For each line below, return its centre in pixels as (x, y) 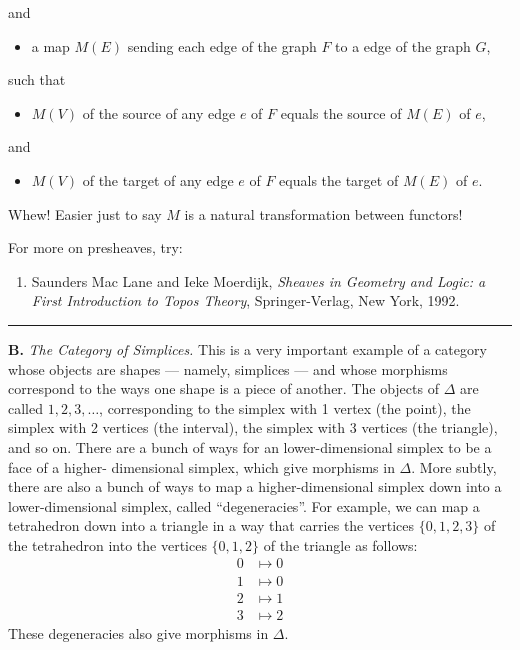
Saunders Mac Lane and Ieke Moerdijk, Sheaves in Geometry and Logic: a (258, 280)
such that (37, 79)
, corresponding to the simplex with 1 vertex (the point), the (285, 407)
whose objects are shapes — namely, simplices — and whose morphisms (228, 368)
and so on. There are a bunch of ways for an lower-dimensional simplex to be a (250, 446)
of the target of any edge (158, 179)
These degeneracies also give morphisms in (138, 632)
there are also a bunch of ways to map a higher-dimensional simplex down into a (255, 486)
